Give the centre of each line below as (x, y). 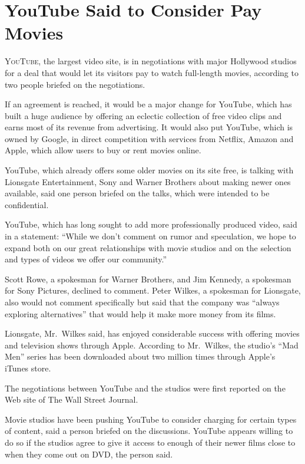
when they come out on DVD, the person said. (89, 454)
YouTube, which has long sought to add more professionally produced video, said (151, 224)
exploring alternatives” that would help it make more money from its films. (140, 313)
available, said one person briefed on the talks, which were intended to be (137, 193)
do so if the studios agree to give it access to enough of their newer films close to (150, 442)
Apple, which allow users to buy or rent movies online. (103, 150)
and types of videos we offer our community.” (86, 259)
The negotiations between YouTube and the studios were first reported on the (145, 388)
